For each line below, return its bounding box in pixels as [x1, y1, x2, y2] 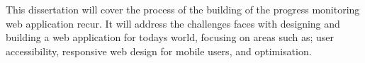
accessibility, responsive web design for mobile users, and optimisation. [6, 43, 312, 58]
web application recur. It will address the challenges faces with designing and [6, 16, 340, 30]
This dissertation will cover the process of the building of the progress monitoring [6, 2, 360, 16]
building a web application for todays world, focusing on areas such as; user [6, 30, 335, 45]
